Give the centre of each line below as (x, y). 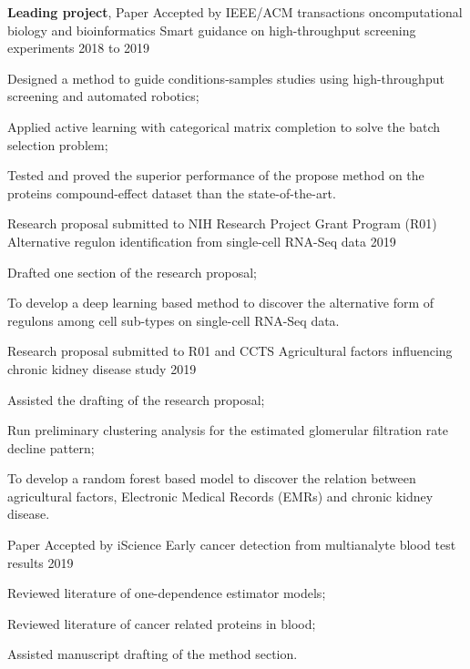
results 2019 (41, 562)
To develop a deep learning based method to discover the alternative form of (221, 303)
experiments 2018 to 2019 (79, 48)
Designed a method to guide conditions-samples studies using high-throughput (226, 78)
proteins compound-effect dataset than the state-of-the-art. (172, 193)
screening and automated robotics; (103, 96)
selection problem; (58, 144)
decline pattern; (51, 447)
